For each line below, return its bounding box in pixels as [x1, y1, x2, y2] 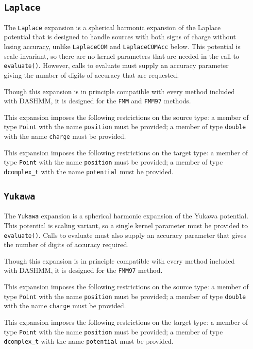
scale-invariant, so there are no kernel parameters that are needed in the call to [4, 50, 239, 61]
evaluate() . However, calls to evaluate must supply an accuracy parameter [4, 60, 229, 70]
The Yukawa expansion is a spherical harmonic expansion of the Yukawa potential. [4, 211, 249, 221]
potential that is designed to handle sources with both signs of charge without [4, 32, 236, 42]
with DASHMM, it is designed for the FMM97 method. [4, 265, 163, 275]
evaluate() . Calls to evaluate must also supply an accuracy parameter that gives [4, 230, 247, 240]
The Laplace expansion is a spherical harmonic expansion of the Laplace [4, 22, 221, 32]
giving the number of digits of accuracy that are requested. [4, 69, 179, 80]
